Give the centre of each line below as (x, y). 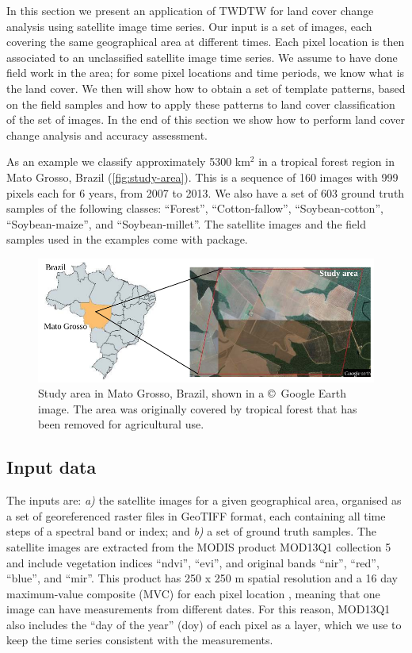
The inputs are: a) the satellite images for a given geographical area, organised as (204, 500)
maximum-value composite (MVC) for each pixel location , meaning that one (193, 593)
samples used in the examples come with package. (127, 239)
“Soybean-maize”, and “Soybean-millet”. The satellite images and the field (186, 223)
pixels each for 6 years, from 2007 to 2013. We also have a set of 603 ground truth (206, 192)
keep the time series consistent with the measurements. (140, 640)
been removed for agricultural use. (121, 424)
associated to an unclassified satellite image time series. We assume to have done (202, 57)
